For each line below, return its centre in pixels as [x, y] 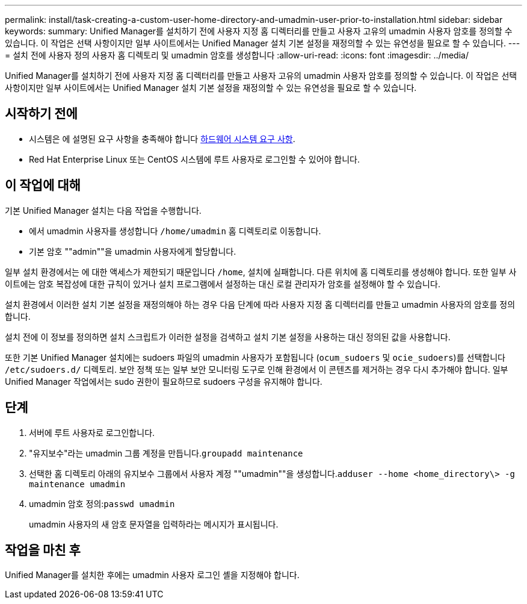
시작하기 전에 [41, 114]
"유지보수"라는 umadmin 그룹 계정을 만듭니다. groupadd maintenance [166, 453]
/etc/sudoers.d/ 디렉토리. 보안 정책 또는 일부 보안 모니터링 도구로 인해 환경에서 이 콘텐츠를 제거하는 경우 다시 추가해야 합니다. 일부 [257, 369]
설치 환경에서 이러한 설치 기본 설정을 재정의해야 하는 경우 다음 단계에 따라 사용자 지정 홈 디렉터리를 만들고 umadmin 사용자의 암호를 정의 [260, 304]
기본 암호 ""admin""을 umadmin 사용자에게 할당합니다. [133, 251]
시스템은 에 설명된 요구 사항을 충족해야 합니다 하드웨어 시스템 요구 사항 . [162, 139]
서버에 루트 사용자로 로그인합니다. [92, 432]
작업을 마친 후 [43, 550]
